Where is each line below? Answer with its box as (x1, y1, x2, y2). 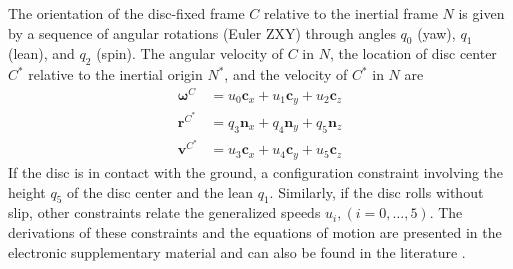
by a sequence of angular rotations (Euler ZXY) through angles (8, 22, 396, 43)
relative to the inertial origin (28, 64, 203, 85)
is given (458, 3, 505, 23)
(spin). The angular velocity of (96, 43, 283, 64)
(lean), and (8, 43, 75, 64)
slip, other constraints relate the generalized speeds (8, 202, 321, 223)
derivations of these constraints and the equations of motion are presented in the (8, 221, 502, 242)
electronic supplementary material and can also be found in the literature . (8, 241, 466, 262)
